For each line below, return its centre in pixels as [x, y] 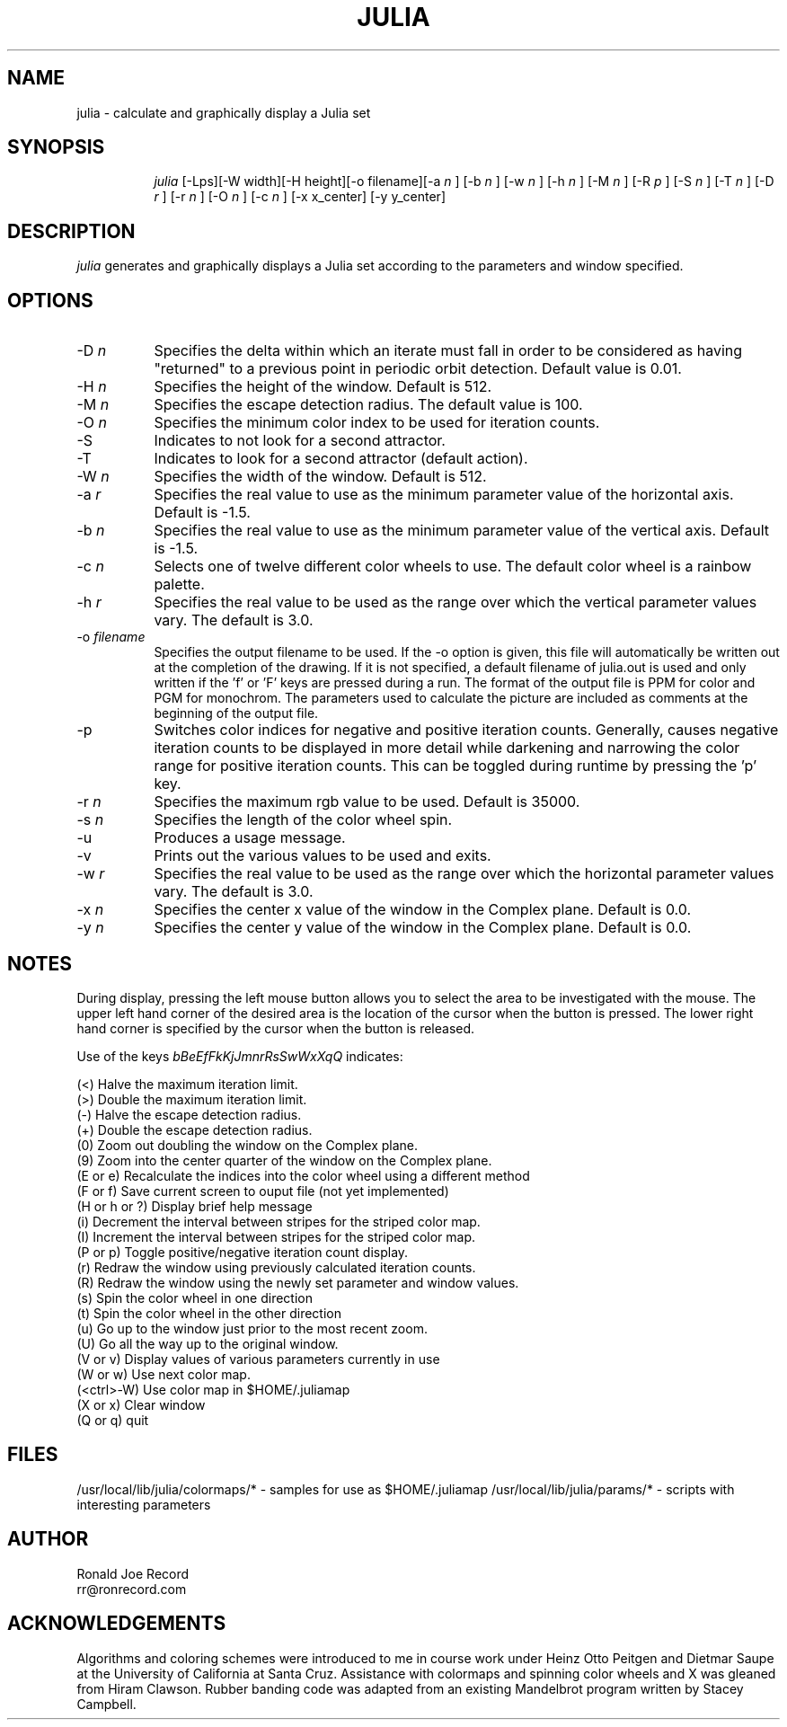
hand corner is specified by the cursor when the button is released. [276, 1028]
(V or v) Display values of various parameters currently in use [258, 1359]
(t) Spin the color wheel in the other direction [209, 1313]
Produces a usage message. [250, 838]
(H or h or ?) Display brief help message [195, 1206]
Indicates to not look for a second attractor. [300, 441]
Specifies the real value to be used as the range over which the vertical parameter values [455, 602]
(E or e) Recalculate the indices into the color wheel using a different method [303, 1175]
